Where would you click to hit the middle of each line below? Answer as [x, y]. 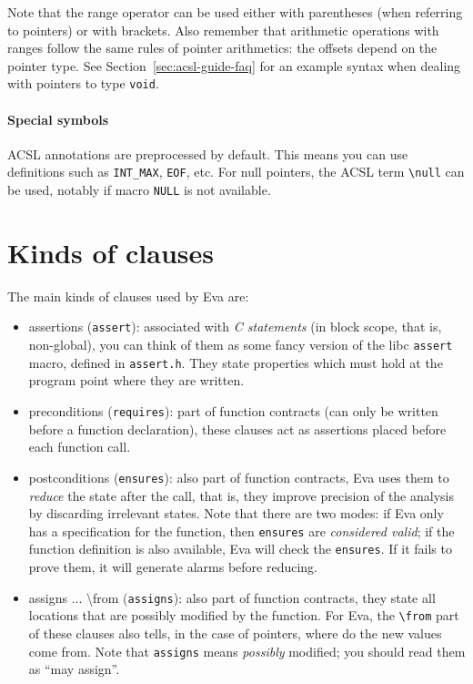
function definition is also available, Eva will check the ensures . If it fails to [240, 549]
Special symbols [58, 119]
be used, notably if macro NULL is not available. [139, 190]
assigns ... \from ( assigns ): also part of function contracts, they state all [232, 597]
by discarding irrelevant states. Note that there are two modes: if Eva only [236, 513]
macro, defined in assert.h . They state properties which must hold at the [236, 362]
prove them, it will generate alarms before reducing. [173, 567]
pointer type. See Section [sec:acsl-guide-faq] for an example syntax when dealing [234, 65]
